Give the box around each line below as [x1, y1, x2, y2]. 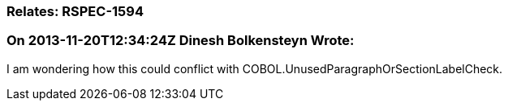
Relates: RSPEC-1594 [6, 3, 144, 19]
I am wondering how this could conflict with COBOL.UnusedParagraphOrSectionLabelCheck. [6, 61, 503, 76]
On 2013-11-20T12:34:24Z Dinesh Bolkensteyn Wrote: [6, 32, 355, 49]
